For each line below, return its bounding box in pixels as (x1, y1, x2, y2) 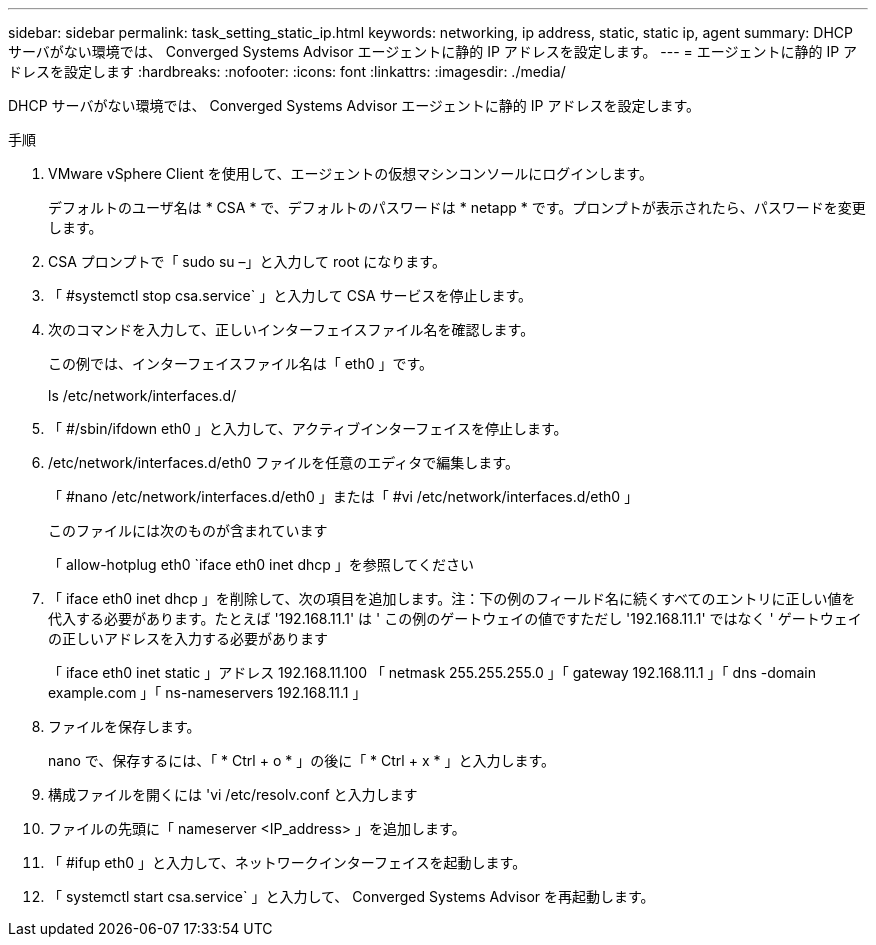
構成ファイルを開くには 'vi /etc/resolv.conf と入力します (48, 786, 418, 803)
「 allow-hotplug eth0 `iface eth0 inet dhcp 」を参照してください (48, 556, 474, 573)
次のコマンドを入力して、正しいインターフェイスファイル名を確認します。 (48, 321, 535, 338)
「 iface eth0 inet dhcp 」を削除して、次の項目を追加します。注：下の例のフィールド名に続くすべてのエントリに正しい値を (48, 590, 856, 607)
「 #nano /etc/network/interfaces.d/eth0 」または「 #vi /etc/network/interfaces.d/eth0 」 (48, 488, 639, 505)
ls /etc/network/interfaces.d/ (48, 387, 237, 404)
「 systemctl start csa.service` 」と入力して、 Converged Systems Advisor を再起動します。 (48, 888, 655, 905)
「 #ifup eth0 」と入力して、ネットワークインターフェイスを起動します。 (48, 854, 527, 871)
